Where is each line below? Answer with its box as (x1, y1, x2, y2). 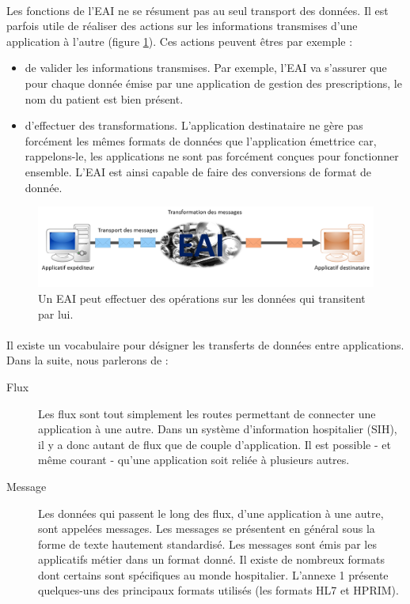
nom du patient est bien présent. (25, 90, 184, 107)
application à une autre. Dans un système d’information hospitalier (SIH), (38, 421, 397, 437)
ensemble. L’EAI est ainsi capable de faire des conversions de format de (25, 163, 372, 179)
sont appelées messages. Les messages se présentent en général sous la (38, 520, 375, 537)
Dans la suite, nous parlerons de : (6, 352, 169, 368)
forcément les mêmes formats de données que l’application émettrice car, (25, 132, 377, 149)
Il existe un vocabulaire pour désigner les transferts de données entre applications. (6, 336, 404, 353)
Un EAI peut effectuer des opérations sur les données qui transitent (38, 289, 366, 306)
